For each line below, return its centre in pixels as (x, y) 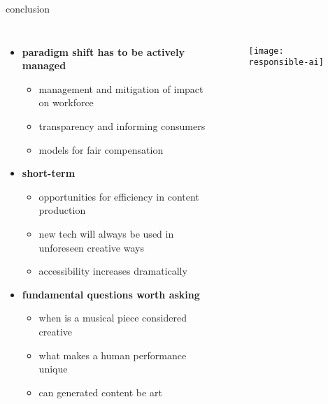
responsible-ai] (286, 63)
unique (53, 369)
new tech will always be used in (106, 233)
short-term (49, 173)
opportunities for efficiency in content (119, 196)
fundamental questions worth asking (111, 294)
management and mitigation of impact (121, 88)
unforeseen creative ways (91, 247)
